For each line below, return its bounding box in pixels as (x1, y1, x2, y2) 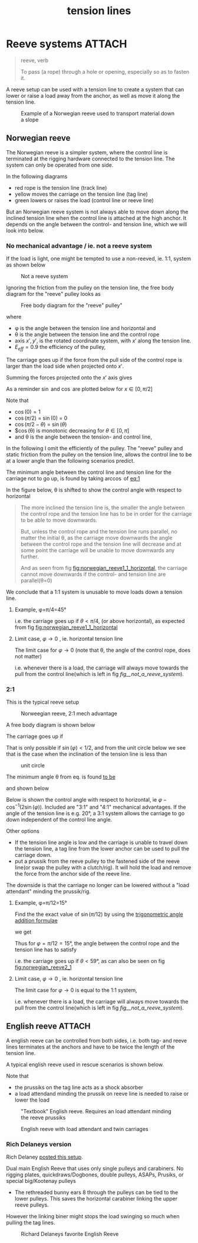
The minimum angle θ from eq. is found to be (6, 773, 116, 780)
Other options (6, 827, 39, 835)
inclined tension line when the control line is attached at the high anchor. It (6, 214, 187, 222)
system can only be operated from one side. (6, 161, 114, 169)
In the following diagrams (6, 173, 68, 180)
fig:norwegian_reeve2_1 (14, 964, 72, 971)
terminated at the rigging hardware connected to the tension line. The (6, 155, 175, 162)
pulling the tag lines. (6, 1219, 55, 1226)
